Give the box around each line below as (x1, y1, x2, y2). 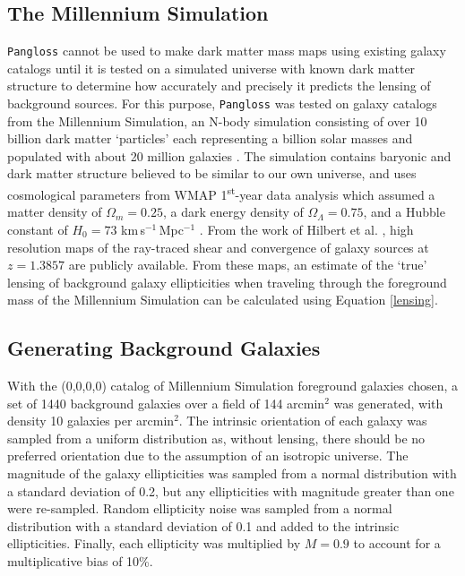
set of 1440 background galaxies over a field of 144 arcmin (7, 393, 325, 412)
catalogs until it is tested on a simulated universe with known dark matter (7, 58, 416, 77)
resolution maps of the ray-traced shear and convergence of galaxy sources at (7, 237, 429, 256)
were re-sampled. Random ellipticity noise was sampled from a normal (7, 499, 392, 518)
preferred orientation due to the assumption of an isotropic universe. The (7, 446, 409, 465)
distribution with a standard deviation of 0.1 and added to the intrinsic (7, 516, 400, 535)
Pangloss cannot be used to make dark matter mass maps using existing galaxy (7, 41, 446, 60)
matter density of (7, 202, 102, 221)
